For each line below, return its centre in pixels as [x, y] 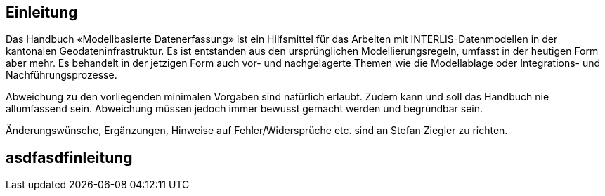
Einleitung [42, 12]
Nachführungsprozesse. [61, 75]
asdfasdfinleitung [69, 157]
